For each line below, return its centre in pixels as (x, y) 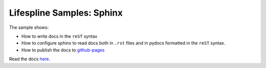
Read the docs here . (30, 59)
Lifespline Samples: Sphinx (66, 13)
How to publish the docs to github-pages (63, 50)
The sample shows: (29, 27)
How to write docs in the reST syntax (59, 36)
